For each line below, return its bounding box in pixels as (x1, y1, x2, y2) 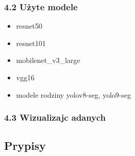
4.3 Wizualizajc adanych (4, 111, 106, 124)
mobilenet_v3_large (16, 55, 80, 65)
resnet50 (16, 20, 42, 31)
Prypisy (4, 138, 46, 153)
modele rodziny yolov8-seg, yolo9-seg (16, 89, 131, 100)
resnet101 (16, 37, 46, 48)
